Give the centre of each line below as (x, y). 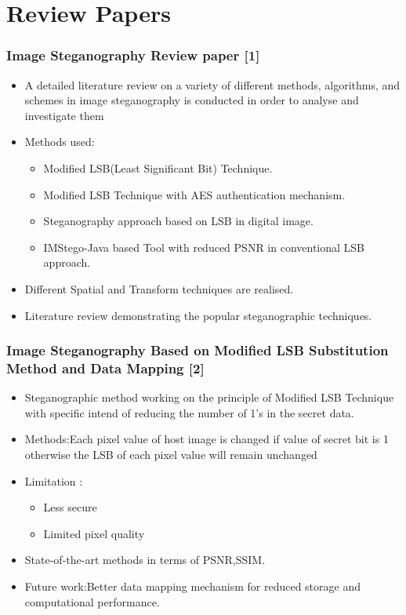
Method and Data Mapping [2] (105, 368)
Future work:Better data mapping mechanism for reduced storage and (192, 586)
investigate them (64, 115)
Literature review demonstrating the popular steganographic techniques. (198, 315)
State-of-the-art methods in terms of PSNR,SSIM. (145, 560)
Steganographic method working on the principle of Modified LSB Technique (209, 397)
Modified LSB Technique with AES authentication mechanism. (194, 194)
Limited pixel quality (94, 533)
